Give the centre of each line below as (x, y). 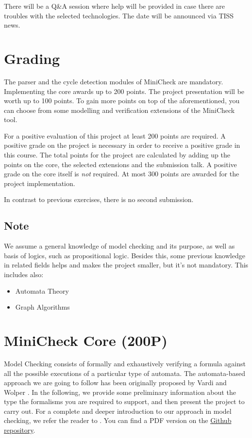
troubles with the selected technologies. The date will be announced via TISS (119, 15)
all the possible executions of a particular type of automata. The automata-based (125, 373)
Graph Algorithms (42, 307)
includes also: (24, 274)
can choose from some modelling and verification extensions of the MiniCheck (119, 110)
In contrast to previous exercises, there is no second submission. (99, 199)
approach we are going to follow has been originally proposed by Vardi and (115, 383)
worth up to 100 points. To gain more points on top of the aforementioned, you (122, 101)
